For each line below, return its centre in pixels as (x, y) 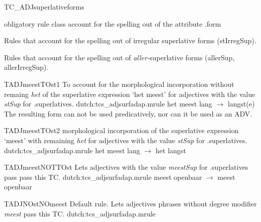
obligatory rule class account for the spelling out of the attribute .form (113, 23)
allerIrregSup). (26, 67)
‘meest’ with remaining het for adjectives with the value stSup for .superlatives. (126, 140)
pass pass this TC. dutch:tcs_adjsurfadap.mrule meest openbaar (103, 177)
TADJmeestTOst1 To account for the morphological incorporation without (119, 84)
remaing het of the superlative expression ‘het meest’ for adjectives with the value (130, 94)
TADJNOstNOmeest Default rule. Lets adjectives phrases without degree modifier (130, 203)
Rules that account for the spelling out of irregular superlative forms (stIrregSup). (130, 40)
